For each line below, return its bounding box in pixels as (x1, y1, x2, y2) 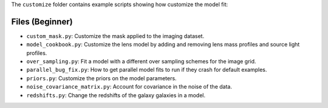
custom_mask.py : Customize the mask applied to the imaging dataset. (26, 32, 205, 39)
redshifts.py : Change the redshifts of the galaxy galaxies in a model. (26, 91, 206, 99)
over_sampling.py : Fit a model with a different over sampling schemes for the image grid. (26, 58, 256, 65)
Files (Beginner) (11, 16, 73, 27)
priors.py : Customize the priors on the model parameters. (26, 74, 177, 81)
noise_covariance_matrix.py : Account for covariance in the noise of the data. (26, 83, 232, 91)
